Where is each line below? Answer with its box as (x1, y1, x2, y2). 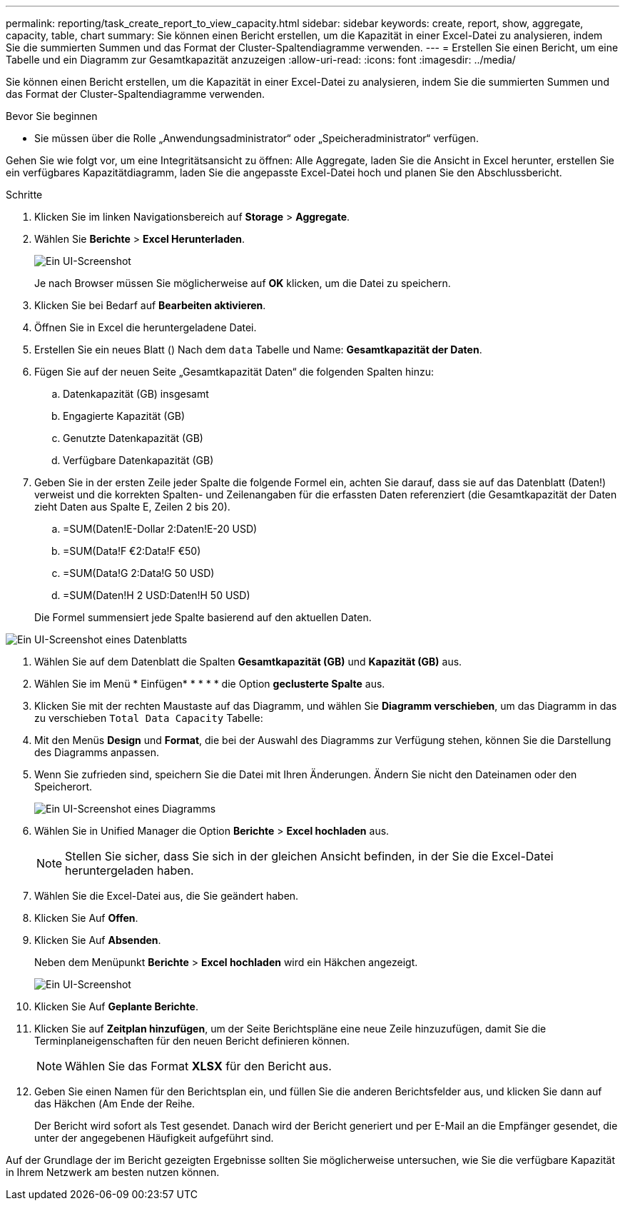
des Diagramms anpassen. (34, 746, 159, 758)
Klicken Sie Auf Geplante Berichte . (34, 1000, 198, 1012)
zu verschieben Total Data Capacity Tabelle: (34, 712, 263, 724)
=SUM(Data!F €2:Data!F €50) (63, 545, 201, 557)
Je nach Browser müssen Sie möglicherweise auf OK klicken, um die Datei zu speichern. (34, 277, 451, 289)
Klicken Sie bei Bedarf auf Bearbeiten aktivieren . (34, 299, 266, 311)
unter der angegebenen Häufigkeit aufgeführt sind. (34, 1132, 274, 1144)
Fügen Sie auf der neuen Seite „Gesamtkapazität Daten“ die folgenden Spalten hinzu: (34, 366, 435, 378)
